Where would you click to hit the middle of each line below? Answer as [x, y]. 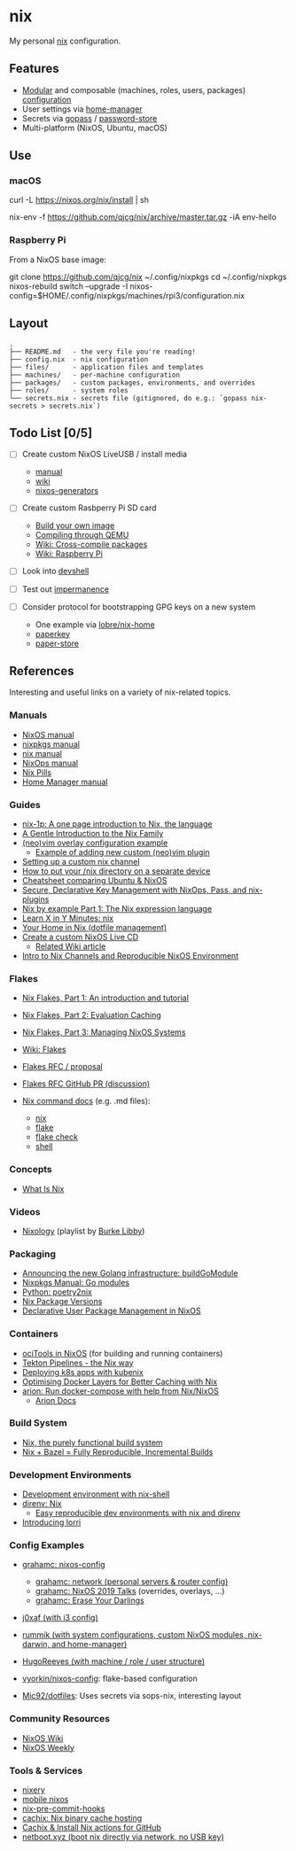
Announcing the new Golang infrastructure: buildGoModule [130, 1273]
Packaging [32, 1254]
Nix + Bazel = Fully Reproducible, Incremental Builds [117, 1451]
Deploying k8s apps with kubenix [82, 1372]
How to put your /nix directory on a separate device [116, 871]
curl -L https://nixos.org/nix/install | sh [79, 200]
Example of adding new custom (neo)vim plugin [122, 852]
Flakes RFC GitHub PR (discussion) [86, 1084]
